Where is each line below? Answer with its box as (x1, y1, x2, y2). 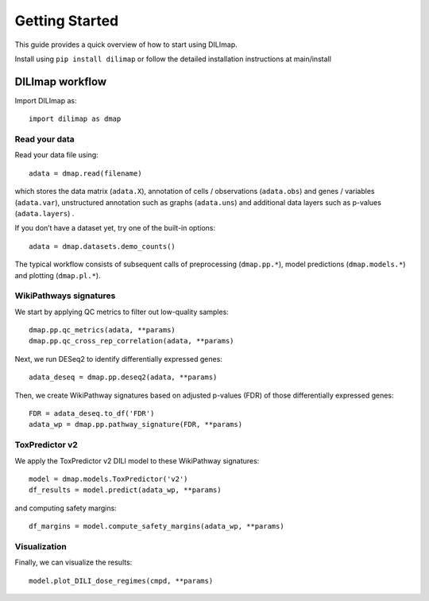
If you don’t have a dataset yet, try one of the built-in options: (14, 223, 216, 233)
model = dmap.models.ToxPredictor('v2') (29, 474, 188, 483)
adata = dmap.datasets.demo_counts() (29, 242, 176, 250)
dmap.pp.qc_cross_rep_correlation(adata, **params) (29, 336, 234, 346)
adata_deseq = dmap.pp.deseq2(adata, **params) (29, 373, 218, 382)
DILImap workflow (14, 75, 107, 88)
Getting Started (14, 12, 119, 29)
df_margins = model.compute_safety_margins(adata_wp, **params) (29, 522, 285, 531)
